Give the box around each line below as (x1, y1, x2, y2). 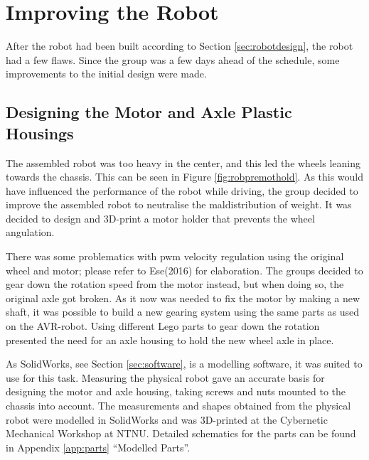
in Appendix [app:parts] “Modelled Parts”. (6, 439, 191, 454)
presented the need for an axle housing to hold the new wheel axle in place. (6, 332, 334, 347)
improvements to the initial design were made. (6, 66, 207, 81)
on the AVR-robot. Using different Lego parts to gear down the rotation (6, 319, 320, 333)
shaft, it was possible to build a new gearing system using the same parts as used (6, 304, 360, 319)
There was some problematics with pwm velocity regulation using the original (6, 249, 344, 264)
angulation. (6, 225, 55, 240)
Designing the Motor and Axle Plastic (6, 101, 292, 123)
